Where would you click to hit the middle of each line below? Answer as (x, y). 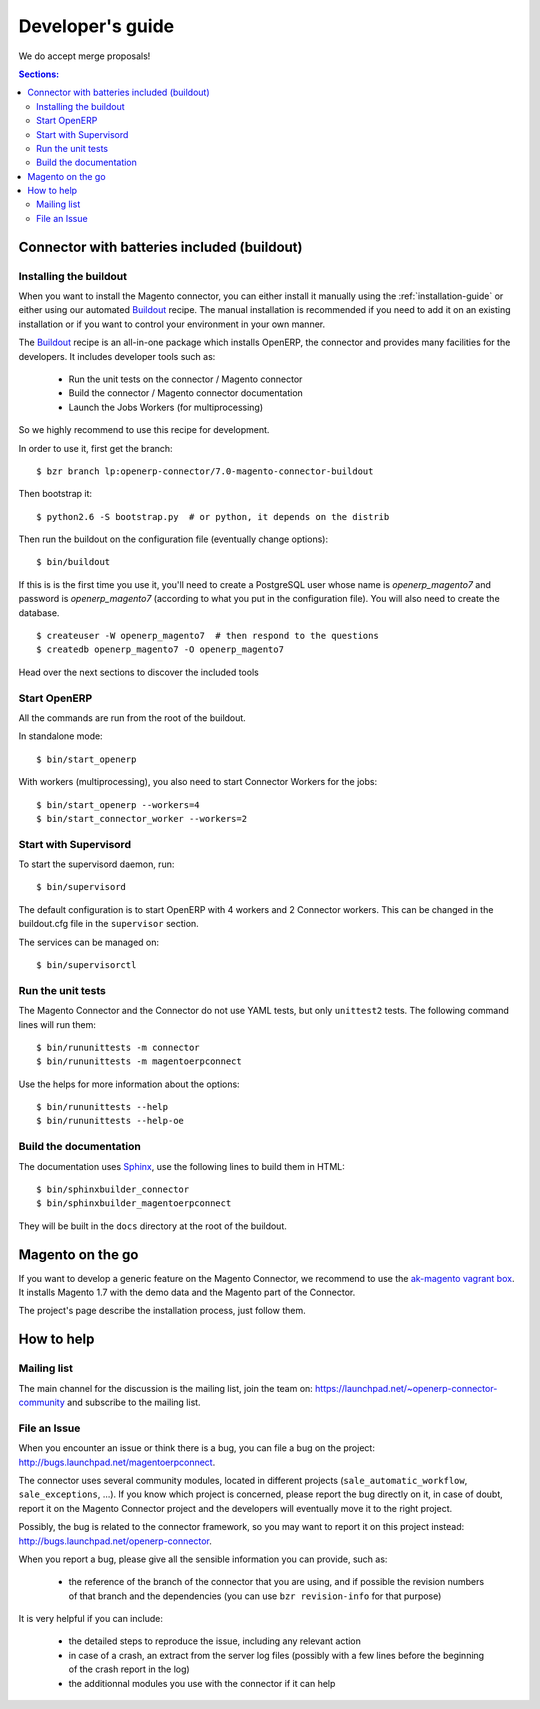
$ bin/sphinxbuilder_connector (113, 1189)
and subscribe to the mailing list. (133, 1402)
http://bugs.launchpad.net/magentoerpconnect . (117, 1462)
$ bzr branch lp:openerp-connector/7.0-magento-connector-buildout (205, 471)
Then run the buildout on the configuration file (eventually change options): (173, 539)
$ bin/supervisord (81, 887)
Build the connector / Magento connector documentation (186, 393)
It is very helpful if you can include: (91, 1619)
